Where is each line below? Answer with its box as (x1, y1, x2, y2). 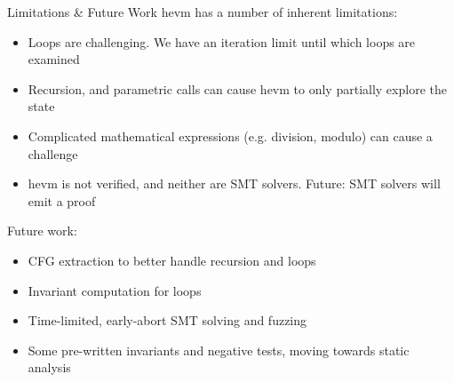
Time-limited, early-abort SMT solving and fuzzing (28, 311, 307, 330)
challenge (28, 144, 78, 163)
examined (28, 50, 80, 68)
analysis (28, 358, 71, 377)
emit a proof (28, 191, 96, 210)
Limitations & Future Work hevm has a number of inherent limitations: (7, 3, 398, 20)
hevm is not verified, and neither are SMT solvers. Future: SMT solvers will (28, 174, 441, 193)
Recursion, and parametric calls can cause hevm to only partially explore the (28, 79, 447, 98)
